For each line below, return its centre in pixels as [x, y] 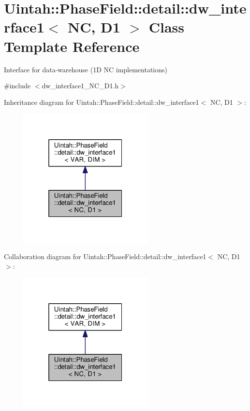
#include [17, 86]
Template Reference [72, 46]
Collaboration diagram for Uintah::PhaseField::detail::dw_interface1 [105, 256]
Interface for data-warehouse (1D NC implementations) [86, 69]
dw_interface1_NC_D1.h [80, 86]
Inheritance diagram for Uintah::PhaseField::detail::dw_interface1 [102, 102]
